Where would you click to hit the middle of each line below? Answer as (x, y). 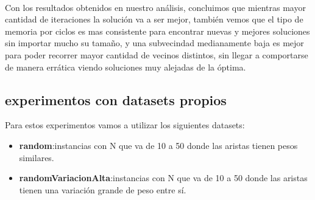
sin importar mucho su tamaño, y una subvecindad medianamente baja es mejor (154, 43)
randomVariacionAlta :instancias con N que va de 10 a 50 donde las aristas (163, 178)
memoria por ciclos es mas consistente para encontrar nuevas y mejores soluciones (157, 31)
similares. (37, 157)
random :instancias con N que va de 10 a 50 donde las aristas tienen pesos (158, 145)
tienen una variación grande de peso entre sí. (103, 189)
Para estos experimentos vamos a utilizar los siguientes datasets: (125, 125)
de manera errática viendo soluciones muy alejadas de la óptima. (126, 67)
